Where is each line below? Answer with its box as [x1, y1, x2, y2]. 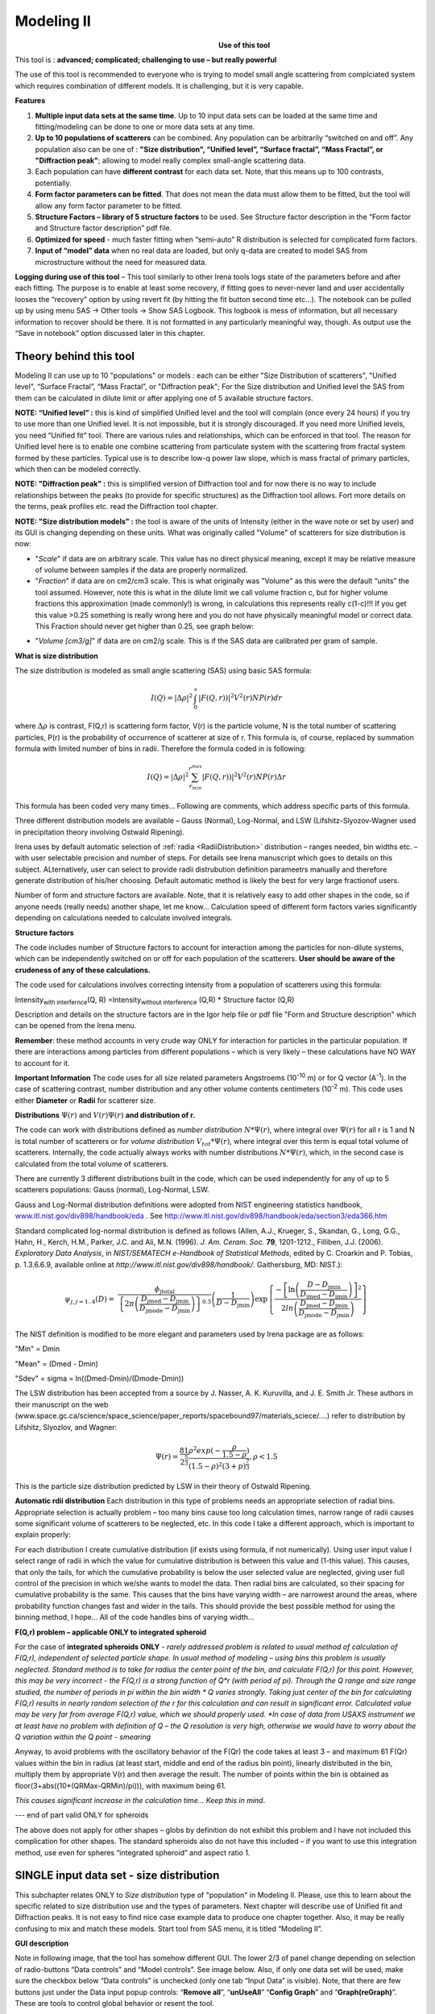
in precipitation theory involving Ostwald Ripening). [14, 827, 185, 837]
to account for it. [14, 1058, 70, 1067]
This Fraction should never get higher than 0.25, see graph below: [35, 621, 254, 632]
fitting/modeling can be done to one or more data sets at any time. [35, 122, 255, 131]
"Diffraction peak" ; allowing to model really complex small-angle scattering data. [35, 155, 306, 165]
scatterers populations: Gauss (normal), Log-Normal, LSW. [14, 1185, 209, 1195]
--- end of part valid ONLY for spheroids [14, 1810, 149, 1820]
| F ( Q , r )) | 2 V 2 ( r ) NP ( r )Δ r [201, 771, 286, 781]
